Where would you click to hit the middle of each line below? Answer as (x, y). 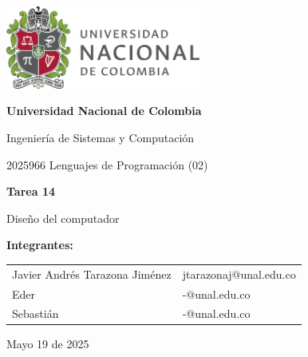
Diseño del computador (63, 218)
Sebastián (36, 313)
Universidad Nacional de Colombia (104, 111)
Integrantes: (40, 245)
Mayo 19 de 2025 (48, 344)
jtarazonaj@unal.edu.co (239, 274)
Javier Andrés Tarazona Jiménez (92, 274)
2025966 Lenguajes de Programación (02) (107, 164)
